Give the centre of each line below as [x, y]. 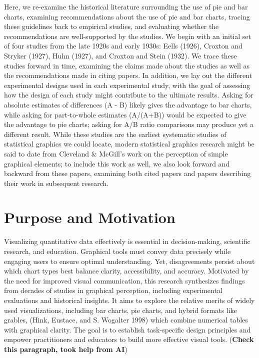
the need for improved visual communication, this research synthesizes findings [124, 280]
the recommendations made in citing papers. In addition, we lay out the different [128, 75]
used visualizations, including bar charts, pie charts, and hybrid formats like [120, 310]
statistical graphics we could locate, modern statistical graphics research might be [129, 144]
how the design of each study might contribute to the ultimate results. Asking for [129, 95]
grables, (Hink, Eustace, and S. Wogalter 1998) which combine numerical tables [126, 320]
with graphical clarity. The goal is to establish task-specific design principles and [127, 329]
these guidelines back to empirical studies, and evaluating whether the [111, 26]
